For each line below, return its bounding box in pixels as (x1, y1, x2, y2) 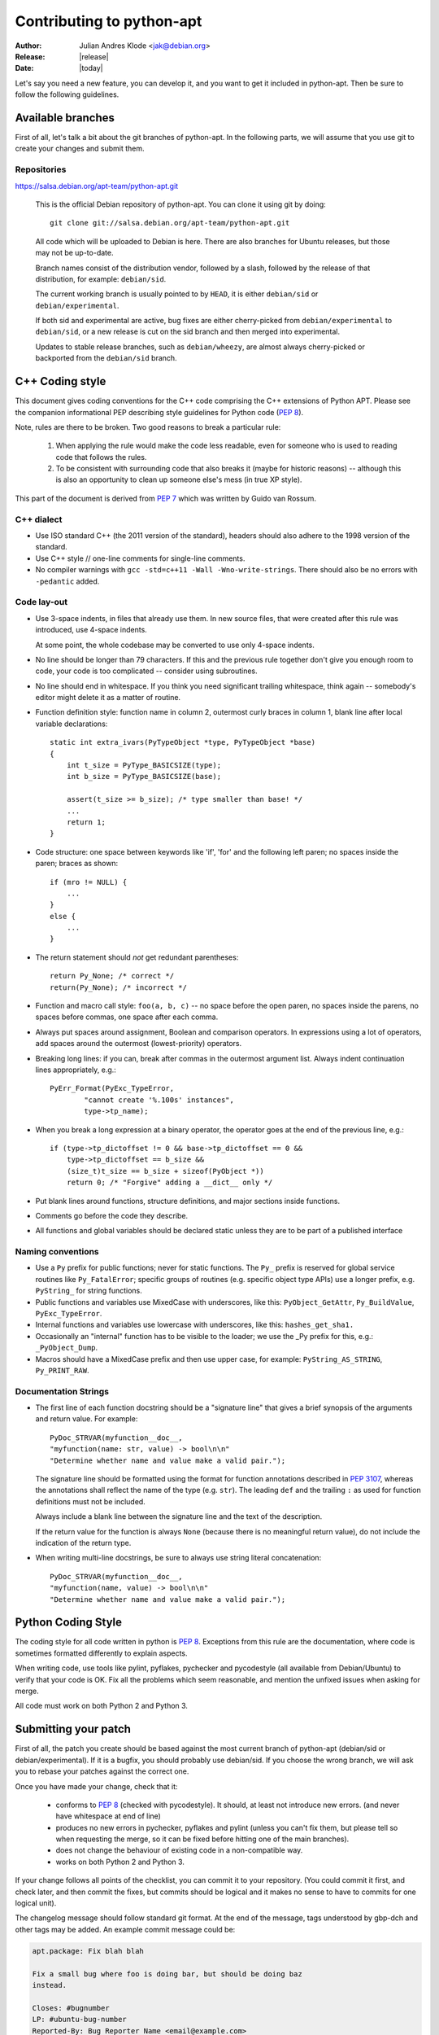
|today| (79, 63, 103, 73)
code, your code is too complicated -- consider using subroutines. (35, 666, 258, 676)
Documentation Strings (15, 1385, 110, 1397)
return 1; (66, 817, 106, 826)
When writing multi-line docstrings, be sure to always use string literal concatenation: (35, 1553, 322, 1563)
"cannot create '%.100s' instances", (84, 1095, 235, 1105)
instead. (32, 1980, 67, 1989)
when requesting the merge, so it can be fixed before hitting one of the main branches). (55, 1834, 350, 1844)
